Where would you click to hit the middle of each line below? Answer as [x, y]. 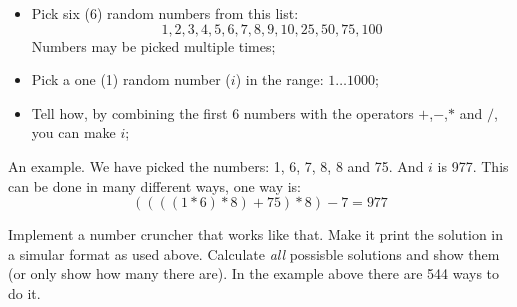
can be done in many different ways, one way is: [154, 185]
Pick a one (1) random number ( [131, 79]
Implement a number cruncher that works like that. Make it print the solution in [256, 234]
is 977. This [473, 165]
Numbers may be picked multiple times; [153, 45]
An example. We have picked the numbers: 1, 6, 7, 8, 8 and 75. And [216, 165]
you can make [73, 132]
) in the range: [279, 79]
